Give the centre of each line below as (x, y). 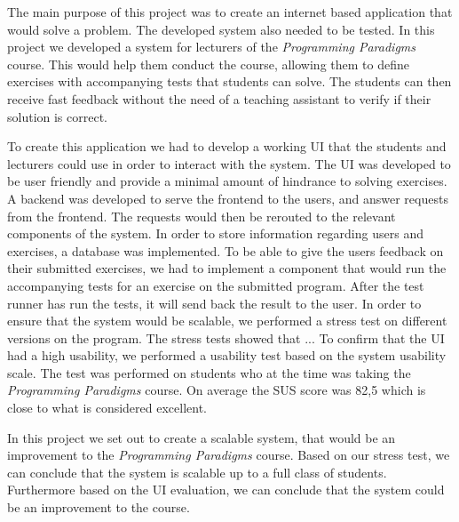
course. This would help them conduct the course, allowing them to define (208, 64)
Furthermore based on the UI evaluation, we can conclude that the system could (226, 490)
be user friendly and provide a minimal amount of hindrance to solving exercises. (227, 181)
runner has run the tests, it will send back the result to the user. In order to (214, 303)
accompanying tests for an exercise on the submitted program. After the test (216, 285)
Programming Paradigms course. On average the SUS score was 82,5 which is (217, 390)
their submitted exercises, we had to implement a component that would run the (227, 268)
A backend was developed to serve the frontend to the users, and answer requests (228, 198)
